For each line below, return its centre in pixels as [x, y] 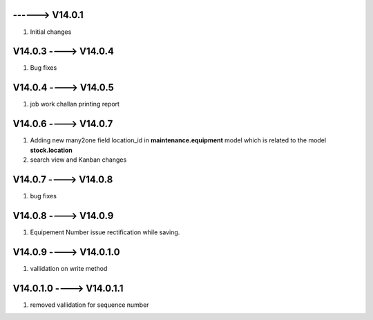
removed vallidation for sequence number [89, 305]
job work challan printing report [75, 104]
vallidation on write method [69, 268]
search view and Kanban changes [78, 160]
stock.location [51, 150]
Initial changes [51, 32]
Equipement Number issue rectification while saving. [105, 232]
